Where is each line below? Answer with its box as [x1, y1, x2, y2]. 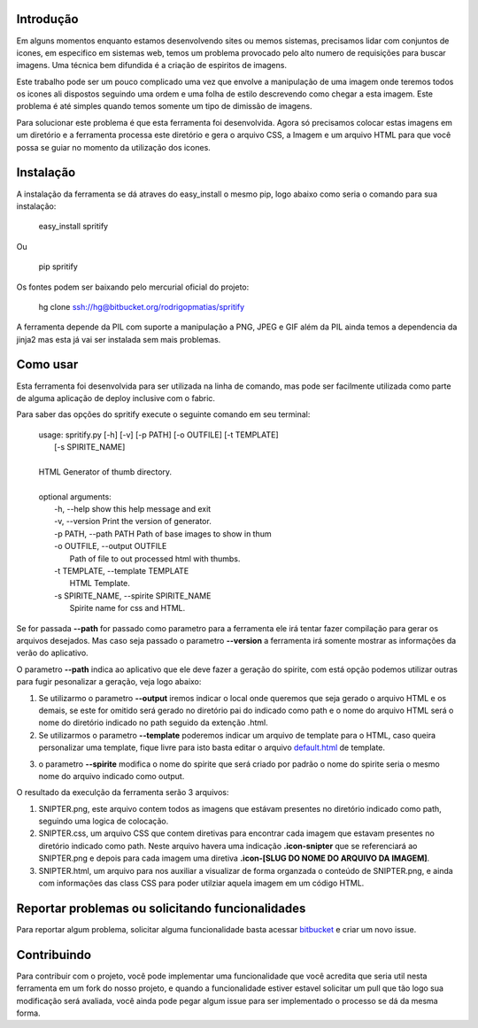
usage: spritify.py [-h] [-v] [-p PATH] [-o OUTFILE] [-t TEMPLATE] [38, 429, 279, 440]
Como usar [16, 357, 79, 372]
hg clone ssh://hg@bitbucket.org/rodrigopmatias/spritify [38, 301, 245, 312]
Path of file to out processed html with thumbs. [69, 553, 241, 564]
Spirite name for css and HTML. [69, 603, 186, 614]
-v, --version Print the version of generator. [54, 516, 212, 527]
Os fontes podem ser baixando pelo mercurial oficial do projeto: [16, 282, 250, 292]
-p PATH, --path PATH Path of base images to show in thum [54, 528, 272, 539]
